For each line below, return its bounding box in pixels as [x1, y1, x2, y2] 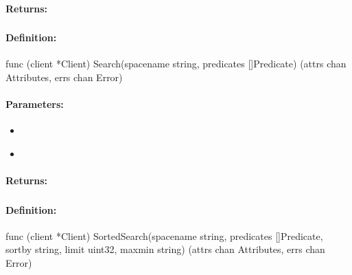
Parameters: [5, 97, 64, 111]
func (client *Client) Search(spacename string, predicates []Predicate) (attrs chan [5, 56, 347, 71]
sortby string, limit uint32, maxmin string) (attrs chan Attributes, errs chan [5, 242, 325, 256]
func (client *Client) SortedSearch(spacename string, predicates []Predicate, [5, 228, 323, 243]
